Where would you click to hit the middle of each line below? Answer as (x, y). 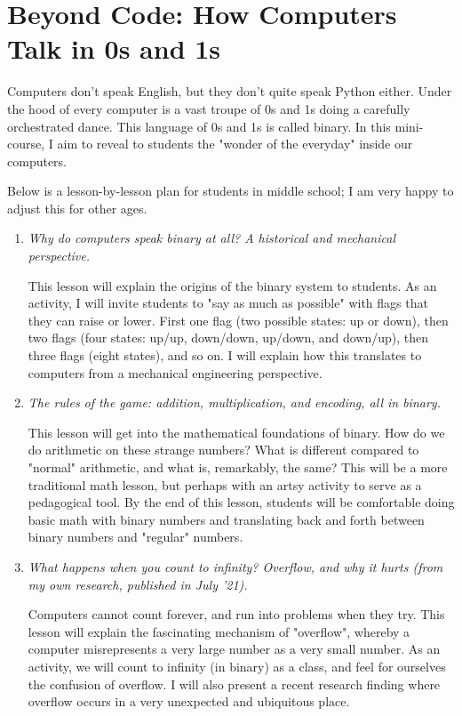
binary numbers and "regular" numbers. (135, 537)
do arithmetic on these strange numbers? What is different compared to (223, 450)
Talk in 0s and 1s (114, 48)
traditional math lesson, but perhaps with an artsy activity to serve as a (225, 484)
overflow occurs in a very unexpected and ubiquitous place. (189, 701)
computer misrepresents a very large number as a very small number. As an (234, 649)
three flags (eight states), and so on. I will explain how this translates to (225, 355)
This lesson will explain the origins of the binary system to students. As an (232, 285)
